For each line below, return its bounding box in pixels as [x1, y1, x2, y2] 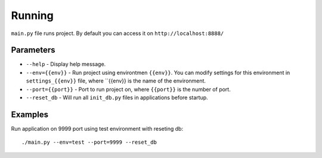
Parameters [11, 45, 55, 55]
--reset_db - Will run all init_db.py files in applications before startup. [26, 94, 208, 101]
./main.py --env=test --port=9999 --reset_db [21, 139, 157, 146]
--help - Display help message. [26, 61, 106, 68]
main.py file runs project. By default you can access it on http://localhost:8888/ [11, 30, 224, 37]
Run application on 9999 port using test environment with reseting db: [11, 125, 184, 132]
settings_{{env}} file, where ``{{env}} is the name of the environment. [26, 77, 206, 84]
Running [11, 9, 54, 22]
